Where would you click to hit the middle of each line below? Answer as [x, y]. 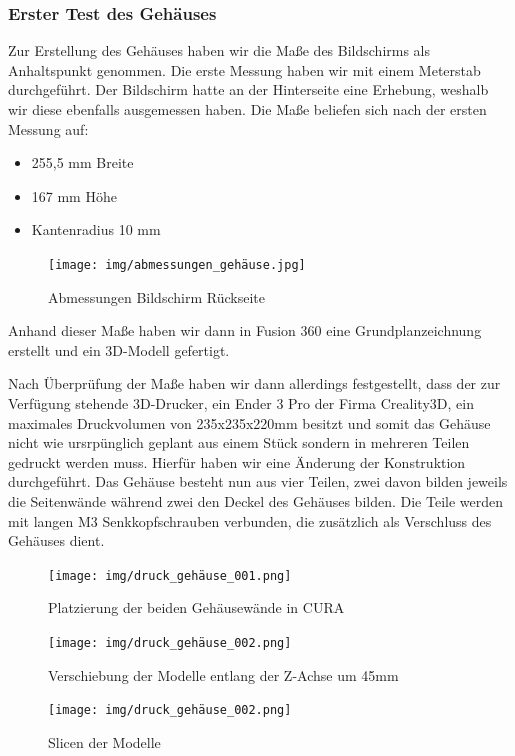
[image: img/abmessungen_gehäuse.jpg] [177, 264]
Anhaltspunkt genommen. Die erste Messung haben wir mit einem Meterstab [244, 69]
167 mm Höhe [74, 195]
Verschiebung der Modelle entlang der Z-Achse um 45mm [223, 674]
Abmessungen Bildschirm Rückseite [156, 296]
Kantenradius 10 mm [96, 229]
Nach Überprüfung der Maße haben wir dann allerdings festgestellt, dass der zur [254, 383]
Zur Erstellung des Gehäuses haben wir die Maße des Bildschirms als [219, 50]
